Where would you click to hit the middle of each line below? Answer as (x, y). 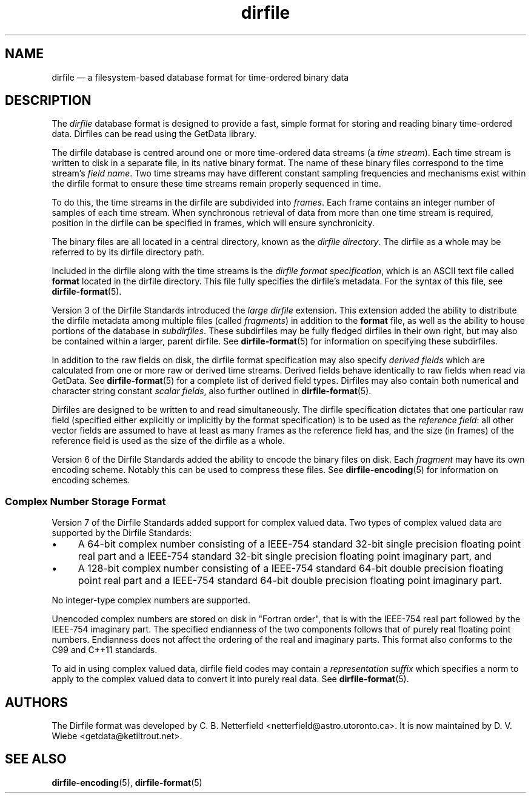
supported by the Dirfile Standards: (122, 533)
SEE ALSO (36, 759)
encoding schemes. (91, 480)
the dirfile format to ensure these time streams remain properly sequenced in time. (216, 184)
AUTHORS (37, 702)
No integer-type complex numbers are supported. (151, 600)
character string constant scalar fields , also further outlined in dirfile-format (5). (212, 391)
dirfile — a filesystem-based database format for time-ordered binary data (200, 77)
